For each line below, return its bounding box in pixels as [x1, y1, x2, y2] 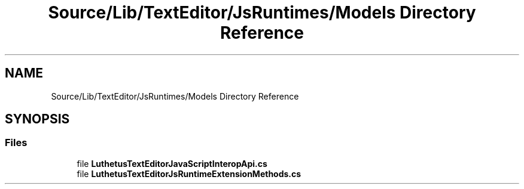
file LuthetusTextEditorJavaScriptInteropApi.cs [77, 158, 267, 169]
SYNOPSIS [5, 111, 70, 127]
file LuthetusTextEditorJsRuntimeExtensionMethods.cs [77, 168, 301, 179]
